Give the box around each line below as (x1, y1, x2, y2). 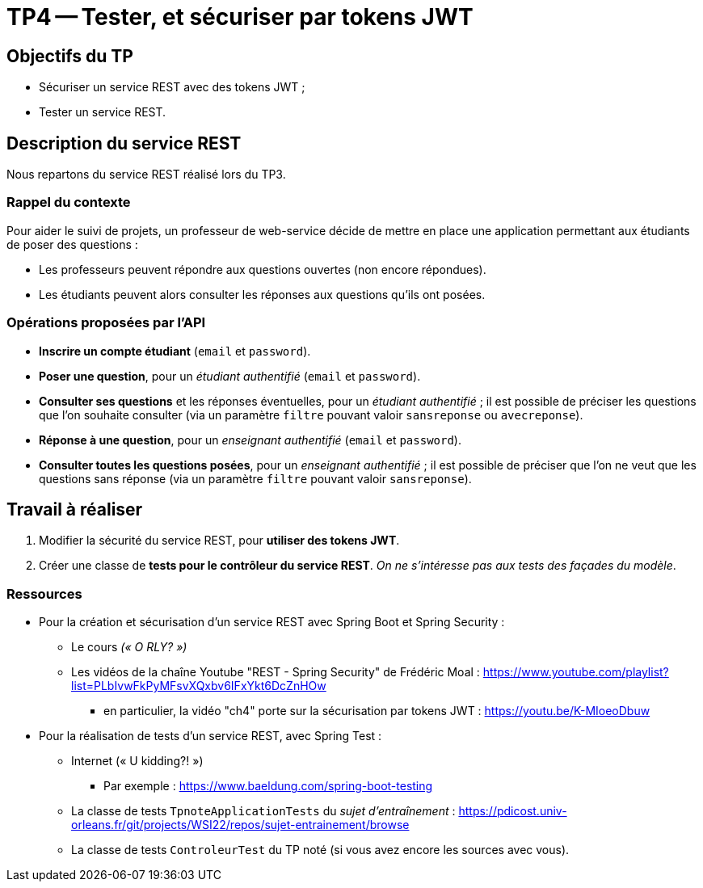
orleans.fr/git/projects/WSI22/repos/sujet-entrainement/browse (71, 818, 410, 832)
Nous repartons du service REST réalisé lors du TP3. (6, 167, 286, 182)
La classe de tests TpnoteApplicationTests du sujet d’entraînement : (71, 804, 456, 819)
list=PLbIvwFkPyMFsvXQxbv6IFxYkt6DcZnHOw (71, 679, 326, 693)
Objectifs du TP (6, 45, 133, 66)
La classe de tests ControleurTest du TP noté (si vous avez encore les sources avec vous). (71, 843, 570, 857)
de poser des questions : (6, 237, 138, 251)
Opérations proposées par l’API (6, 314, 206, 331)
